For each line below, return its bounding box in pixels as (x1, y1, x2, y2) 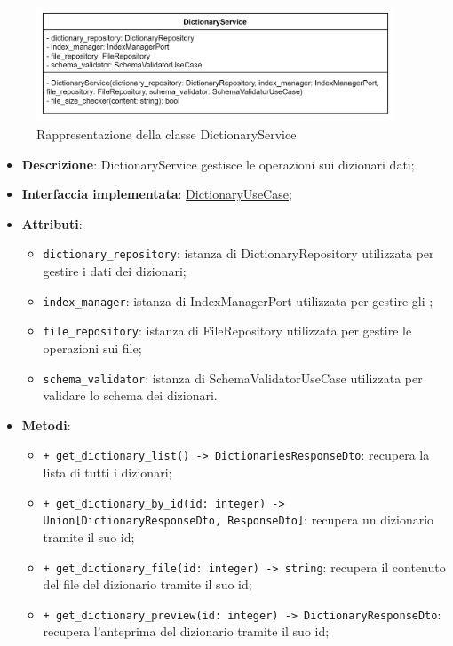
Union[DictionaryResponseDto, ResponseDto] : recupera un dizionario (43, 510, 434, 529)
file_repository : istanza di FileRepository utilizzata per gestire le (43, 321, 412, 340)
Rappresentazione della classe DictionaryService (36, 125, 297, 143)
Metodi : (21, 415, 71, 434)
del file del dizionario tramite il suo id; (43, 575, 252, 594)
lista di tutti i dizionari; (43, 463, 172, 482)
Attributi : (21, 214, 83, 232)
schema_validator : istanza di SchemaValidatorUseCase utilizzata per (43, 368, 423, 387)
